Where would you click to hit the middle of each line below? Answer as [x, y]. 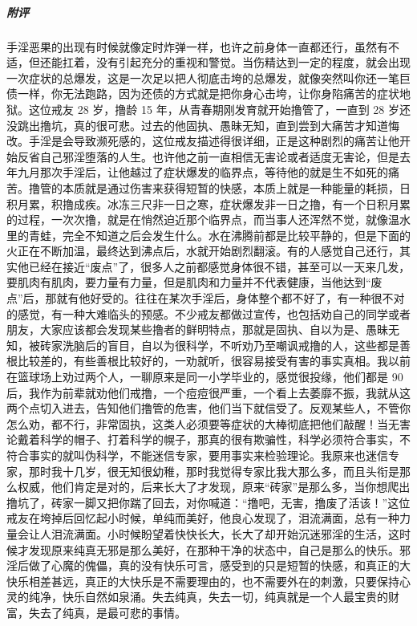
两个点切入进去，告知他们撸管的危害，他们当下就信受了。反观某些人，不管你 [208, 408]
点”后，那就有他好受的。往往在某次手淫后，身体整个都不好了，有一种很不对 [206, 298]
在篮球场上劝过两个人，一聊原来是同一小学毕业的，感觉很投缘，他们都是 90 [205, 377]
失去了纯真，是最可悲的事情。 [107, 612]
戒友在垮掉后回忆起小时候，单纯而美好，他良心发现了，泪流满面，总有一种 [203, 518]
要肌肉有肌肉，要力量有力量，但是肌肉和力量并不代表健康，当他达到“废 [194, 282]
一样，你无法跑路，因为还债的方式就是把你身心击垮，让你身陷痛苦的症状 [208, 93]
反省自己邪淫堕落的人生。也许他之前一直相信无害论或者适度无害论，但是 [208, 156]
